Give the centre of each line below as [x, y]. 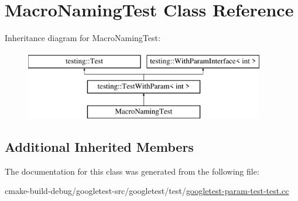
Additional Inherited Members [99, 147]
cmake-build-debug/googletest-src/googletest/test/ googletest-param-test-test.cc [147, 191]
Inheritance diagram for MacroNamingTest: [83, 38]
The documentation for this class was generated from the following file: [132, 171]
